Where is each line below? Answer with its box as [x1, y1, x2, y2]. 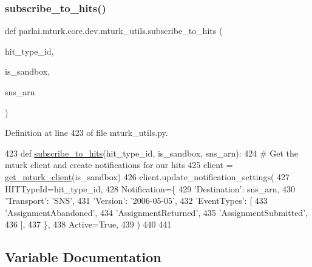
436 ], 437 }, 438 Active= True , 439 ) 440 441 [5, 218, 172, 231]
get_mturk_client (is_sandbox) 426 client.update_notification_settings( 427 [5, 170, 290, 183]
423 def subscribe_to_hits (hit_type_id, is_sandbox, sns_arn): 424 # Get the [5, 146, 298, 159]
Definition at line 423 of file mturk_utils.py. [5, 126, 168, 139]
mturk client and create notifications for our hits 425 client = [5, 158, 233, 171]
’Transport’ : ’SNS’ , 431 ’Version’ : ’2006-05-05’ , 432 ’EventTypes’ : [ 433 [5, 194, 268, 207]
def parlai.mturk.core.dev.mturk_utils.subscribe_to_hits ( [5, 24, 223, 37]
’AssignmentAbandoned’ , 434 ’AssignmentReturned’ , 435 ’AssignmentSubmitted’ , [5, 206, 308, 218]
